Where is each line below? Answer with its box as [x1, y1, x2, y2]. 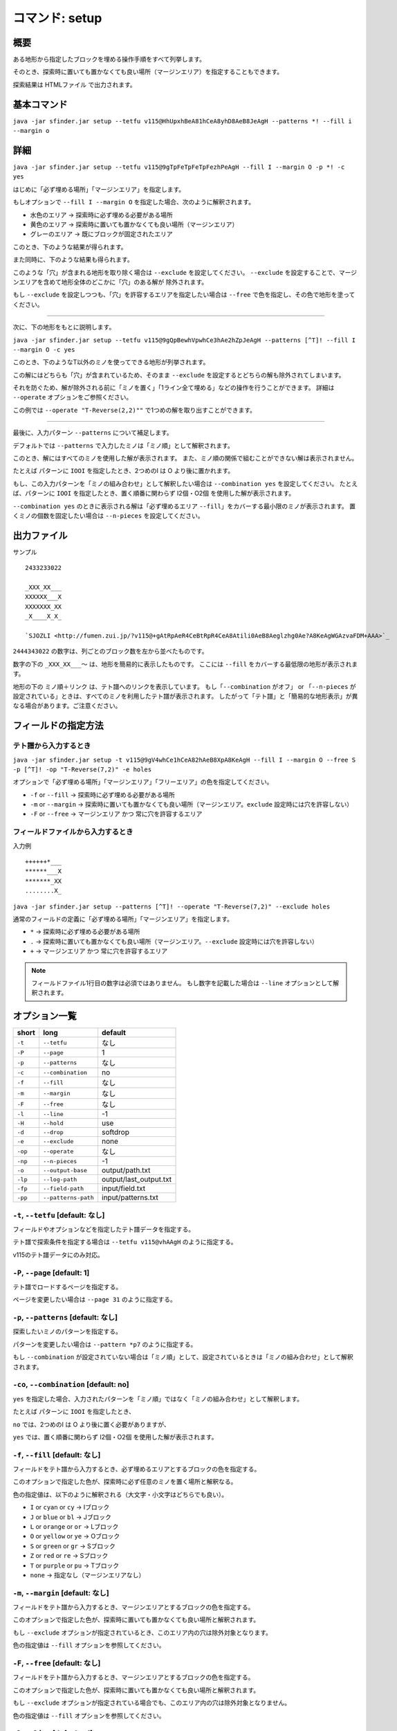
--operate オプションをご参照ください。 [12, 393, 133, 402]
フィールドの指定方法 [12, 720, 104, 732]
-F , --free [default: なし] [12, 1658, 101, 1668]
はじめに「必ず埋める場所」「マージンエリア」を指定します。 [12, 185, 185, 193]
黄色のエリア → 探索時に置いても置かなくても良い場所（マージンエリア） [30, 220, 239, 228]
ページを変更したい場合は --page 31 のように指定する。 [12, 1295, 176, 1304]
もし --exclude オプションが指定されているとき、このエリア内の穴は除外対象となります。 [12, 1628, 273, 1637]
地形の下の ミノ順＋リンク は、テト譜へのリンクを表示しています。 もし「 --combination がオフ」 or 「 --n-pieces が [12, 682, 356, 690]
